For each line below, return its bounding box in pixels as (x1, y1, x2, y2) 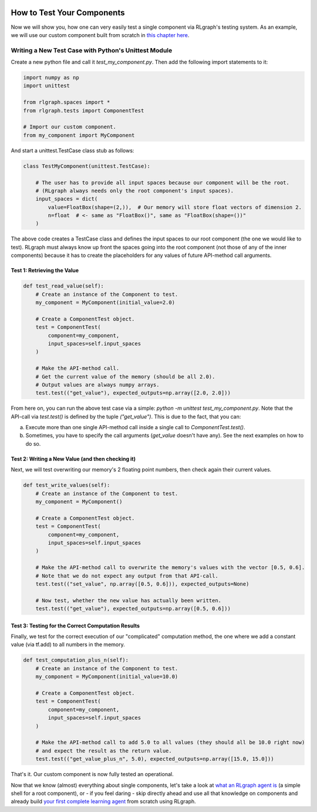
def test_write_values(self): (23, 482, 110, 489)
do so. (25, 440, 41, 447)
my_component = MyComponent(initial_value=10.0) (35, 673, 178, 680)
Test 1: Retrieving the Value (11, 267, 79, 274)
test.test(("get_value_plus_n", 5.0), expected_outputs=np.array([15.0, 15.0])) (35, 756, 274, 763)
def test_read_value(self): (23, 283, 104, 289)
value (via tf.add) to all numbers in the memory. (11, 641, 126, 648)
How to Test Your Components (11, 8, 125, 18)
